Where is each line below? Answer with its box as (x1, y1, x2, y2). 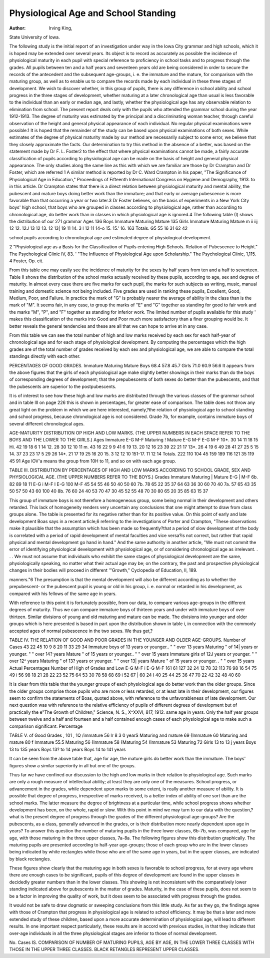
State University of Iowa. (9, 34, 60, 40)
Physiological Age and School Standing (9, 8, 176, 19)
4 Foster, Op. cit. (9, 258, 43, 264)
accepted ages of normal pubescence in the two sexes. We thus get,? (9, 628, 153, 634)
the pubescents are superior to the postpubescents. (9, 383, 116, 389)
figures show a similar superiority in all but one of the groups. (9, 762, 136, 768)
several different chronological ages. (9, 420, 85, 426)
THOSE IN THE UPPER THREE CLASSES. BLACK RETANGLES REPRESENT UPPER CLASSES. (9, 946, 200, 952)
